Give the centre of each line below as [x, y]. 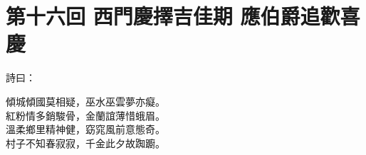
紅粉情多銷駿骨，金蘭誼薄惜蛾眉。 [85, 115]
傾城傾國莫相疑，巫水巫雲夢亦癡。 [85, 101]
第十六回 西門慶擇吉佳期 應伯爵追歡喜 [183, 16]
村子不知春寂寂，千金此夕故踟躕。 [85, 143]
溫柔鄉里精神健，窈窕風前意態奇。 [85, 129]
